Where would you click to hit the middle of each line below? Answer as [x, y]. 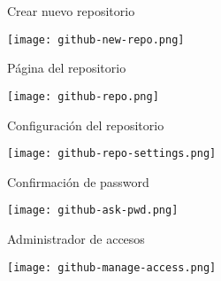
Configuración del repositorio [86, 125]
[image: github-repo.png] [83, 96]
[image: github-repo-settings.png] [112, 154]
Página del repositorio [67, 68]
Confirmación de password [78, 181]
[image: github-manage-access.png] [112, 267]
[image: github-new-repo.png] [96, 39]
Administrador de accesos [76, 238]
